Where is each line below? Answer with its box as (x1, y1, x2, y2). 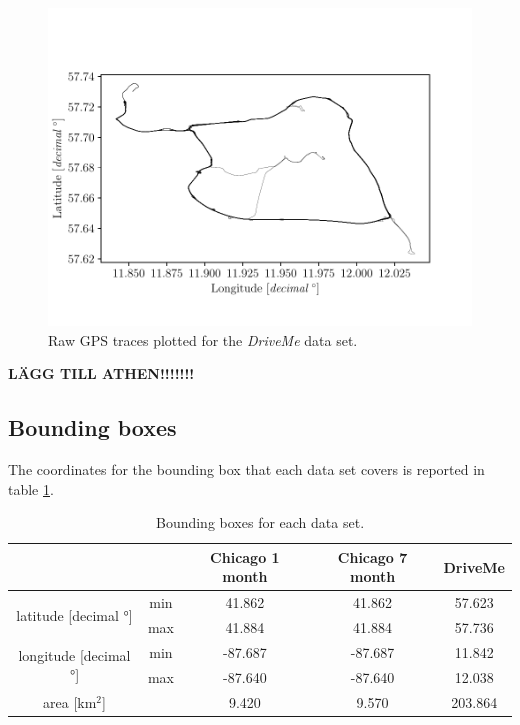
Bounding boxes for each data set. (155, 512, 365, 533)
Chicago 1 (210, 546, 280, 567)
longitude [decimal (18, 644, 131, 665)
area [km (43, 691, 97, 712)
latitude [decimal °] (16, 604, 133, 625)
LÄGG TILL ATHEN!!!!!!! (8, 363, 195, 384)
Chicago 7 (337, 546, 408, 567)
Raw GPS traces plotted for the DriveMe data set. (48, 329, 358, 350)
